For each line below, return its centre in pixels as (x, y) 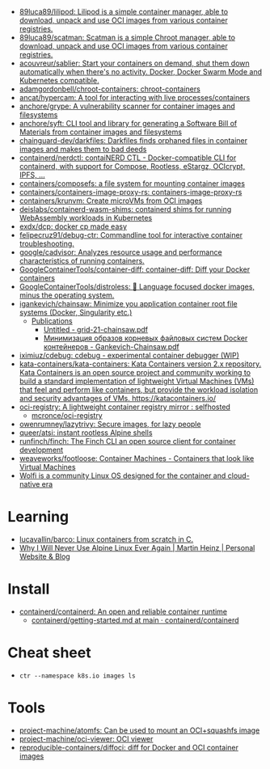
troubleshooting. (46, 243)
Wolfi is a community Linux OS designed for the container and (122, 475)
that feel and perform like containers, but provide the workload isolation (139, 390)
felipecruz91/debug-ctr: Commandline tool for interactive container (131, 235)
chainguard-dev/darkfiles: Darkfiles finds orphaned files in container (133, 140)
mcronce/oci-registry (67, 415)
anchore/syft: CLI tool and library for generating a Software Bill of (128, 123)
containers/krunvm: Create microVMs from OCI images (111, 201)
